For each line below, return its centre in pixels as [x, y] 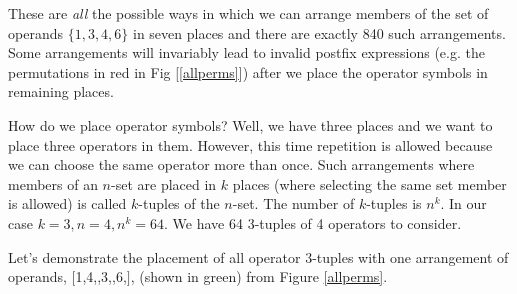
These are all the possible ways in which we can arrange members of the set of [248, 13]
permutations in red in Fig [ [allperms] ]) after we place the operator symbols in [248, 71]
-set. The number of [293, 203]
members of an [53, 183]
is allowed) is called [67, 203]
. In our [463, 203]
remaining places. [61, 91]
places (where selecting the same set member [369, 183]
